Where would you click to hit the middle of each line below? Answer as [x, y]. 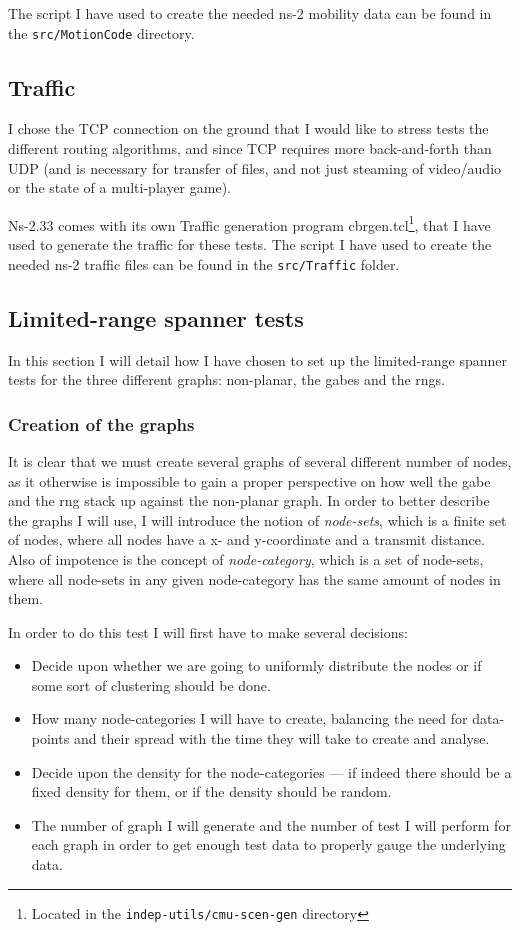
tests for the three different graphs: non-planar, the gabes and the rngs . [227, 379]
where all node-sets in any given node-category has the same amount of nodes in [254, 578]
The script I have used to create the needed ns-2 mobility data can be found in [250, 13]
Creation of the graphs [101, 423]
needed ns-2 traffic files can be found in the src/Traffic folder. [204, 263]
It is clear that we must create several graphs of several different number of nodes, [260, 460]
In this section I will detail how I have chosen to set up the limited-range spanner [257, 359]
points [50, 738]
